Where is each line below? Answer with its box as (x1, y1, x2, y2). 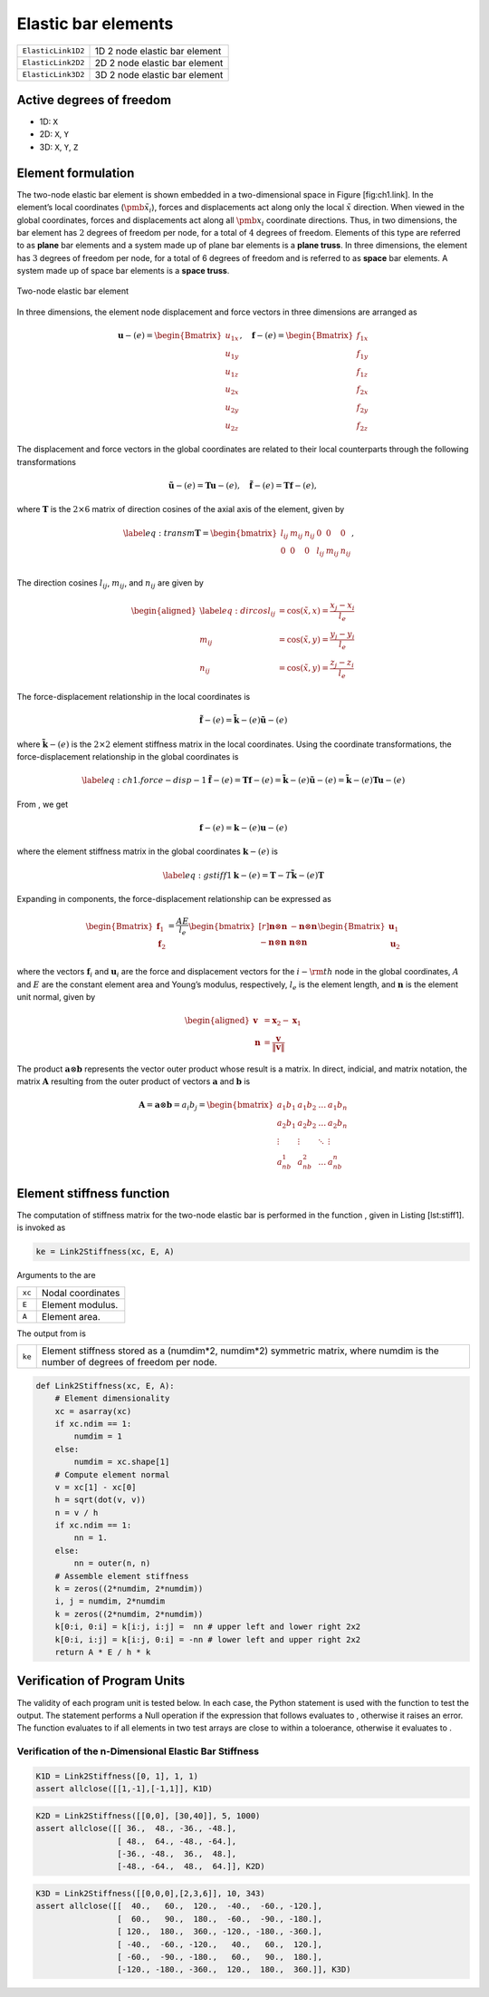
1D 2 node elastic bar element (94, 44, 222, 57)
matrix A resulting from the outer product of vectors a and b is (16, 1076, 251, 1087)
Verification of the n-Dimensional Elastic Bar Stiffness (16, 1745, 260, 1758)
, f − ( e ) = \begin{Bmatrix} (239, 331, 354, 341)
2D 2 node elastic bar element (94, 56, 224, 69)
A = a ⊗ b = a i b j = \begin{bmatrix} (139, 1100, 274, 1112)
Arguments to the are (16, 1270, 96, 1281)
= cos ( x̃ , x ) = (278, 606, 330, 616)
